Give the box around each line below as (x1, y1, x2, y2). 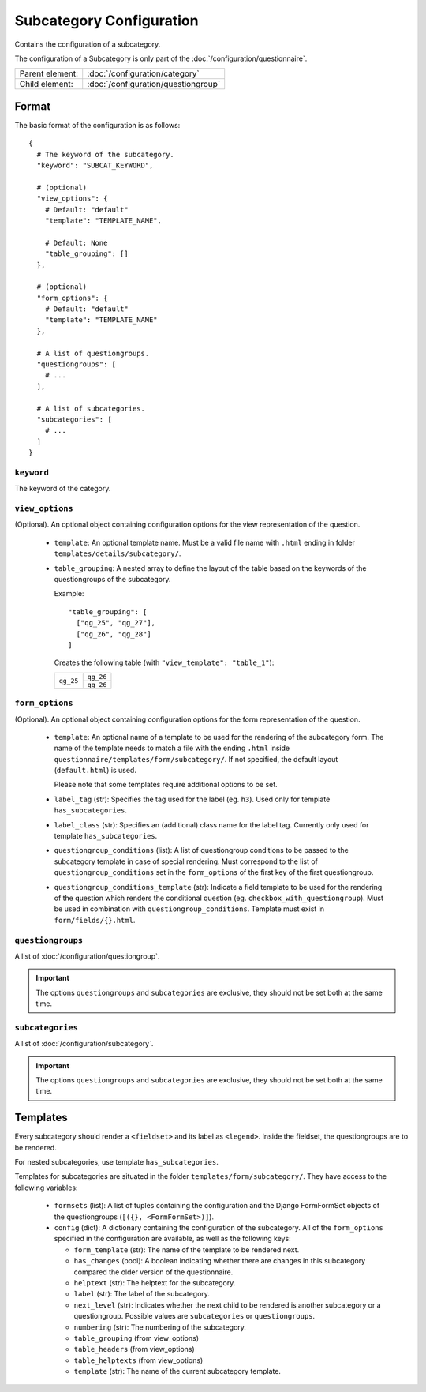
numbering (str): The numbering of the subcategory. (73, 1323, 246, 1332)
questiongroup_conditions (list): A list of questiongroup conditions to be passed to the (54, 846, 349, 855)
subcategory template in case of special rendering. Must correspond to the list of (54, 857, 319, 866)
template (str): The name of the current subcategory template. (73, 1367, 282, 1376)
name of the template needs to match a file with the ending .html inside (54, 743, 290, 753)
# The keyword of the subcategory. (36, 150, 175, 159)
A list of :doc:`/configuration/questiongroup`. (14, 951, 160, 961)
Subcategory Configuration (14, 12, 199, 29)
